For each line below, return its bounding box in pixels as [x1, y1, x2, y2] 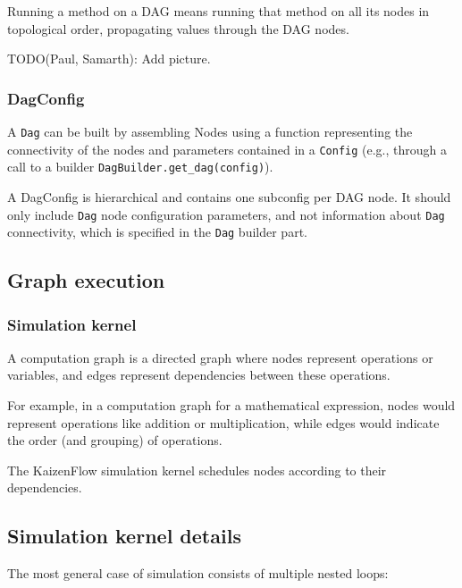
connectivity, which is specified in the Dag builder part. [7, 223, 307, 241]
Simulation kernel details [7, 522, 241, 550]
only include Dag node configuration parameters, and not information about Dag [7, 205, 445, 223]
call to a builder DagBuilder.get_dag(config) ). [7, 157, 273, 176]
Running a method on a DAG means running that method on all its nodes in [7, 2, 430, 20]
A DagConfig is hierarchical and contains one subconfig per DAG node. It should [7, 187, 451, 206]
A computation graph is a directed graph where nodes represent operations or [7, 348, 433, 366]
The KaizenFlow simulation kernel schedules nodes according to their [7, 460, 387, 479]
